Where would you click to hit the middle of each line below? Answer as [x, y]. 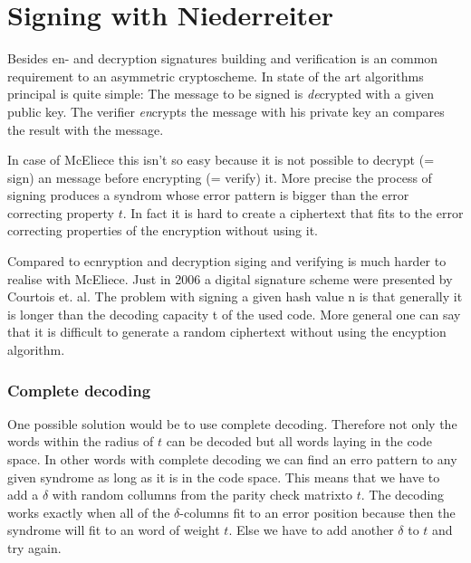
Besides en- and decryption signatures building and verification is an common [223, 58]
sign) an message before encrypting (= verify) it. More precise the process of [220, 177]
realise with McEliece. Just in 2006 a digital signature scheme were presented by [230, 278]
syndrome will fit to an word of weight [114, 530]
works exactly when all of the [89, 512]
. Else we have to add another [311, 530]
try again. [34, 548]
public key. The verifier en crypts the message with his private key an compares [226, 111]
